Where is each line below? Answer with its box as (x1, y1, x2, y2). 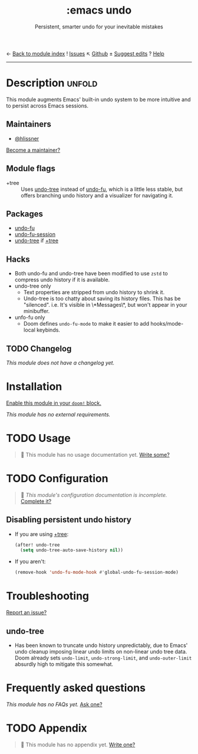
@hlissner (14, 135, 39, 142)
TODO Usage (6, 432, 71, 445)
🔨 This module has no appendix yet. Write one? (20, 741, 136, 748)
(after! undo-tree (14, 542, 60, 548)
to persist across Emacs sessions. (6, 102, 89, 109)
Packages (6, 209, 43, 219)
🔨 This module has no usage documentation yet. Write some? (20, 451, 170, 458)
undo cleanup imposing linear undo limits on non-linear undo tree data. (14, 648, 187, 655)
